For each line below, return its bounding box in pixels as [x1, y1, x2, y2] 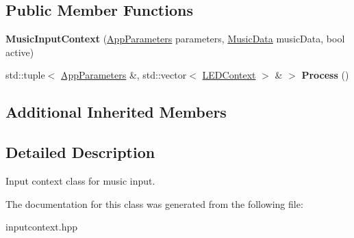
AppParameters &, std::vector [60, 68, 187, 82]
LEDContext [202, 68, 256, 82]
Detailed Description [5, 142, 155, 163]
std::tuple [5, 68, 45, 82]
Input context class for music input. [5, 173, 155, 187]
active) [5, 44, 34, 59]
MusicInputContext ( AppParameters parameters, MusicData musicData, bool [5, 31, 345, 46]
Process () [301, 68, 349, 82]
